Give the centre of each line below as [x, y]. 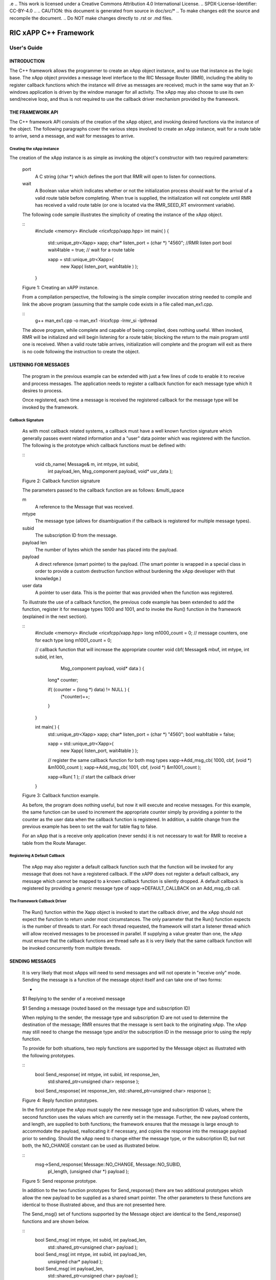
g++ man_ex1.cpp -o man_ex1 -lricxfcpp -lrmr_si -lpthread [96, 321]
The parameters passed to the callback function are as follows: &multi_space [103, 490]
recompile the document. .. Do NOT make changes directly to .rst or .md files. [91, 18]
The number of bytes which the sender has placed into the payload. [107, 550]
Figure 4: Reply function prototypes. [60, 1100]
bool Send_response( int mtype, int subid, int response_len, [98, 1074]
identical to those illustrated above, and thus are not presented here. [94, 1204]
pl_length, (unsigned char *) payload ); [88, 1171]
